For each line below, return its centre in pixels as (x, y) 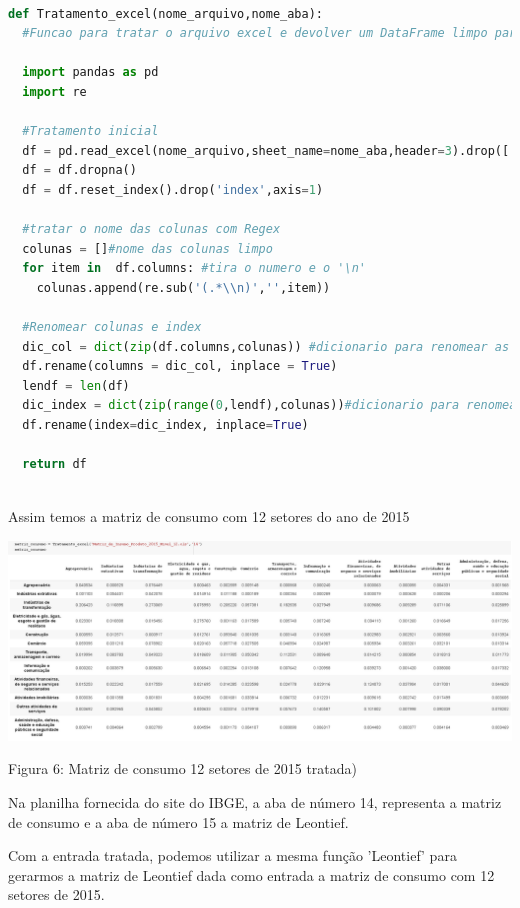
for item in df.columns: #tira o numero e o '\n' (194, 268)
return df (54, 464)
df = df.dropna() (79, 170)
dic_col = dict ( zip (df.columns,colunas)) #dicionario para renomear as (266, 346)
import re (54, 91)
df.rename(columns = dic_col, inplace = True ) (180, 366)
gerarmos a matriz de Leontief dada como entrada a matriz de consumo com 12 (251, 874)
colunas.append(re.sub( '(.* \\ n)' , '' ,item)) (183, 287)
